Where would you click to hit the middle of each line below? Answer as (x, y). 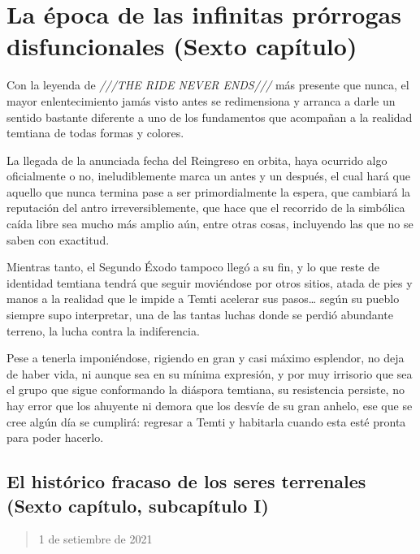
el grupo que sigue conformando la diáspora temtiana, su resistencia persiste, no (206, 390)
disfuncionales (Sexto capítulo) (182, 46)
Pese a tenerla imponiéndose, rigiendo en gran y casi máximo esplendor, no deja (206, 358)
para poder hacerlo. (55, 437)
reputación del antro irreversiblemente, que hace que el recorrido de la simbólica (206, 208)
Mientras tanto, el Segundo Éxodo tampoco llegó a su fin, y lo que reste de (193, 267)
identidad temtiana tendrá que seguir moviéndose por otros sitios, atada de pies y (210, 282)
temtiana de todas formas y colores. (95, 133)
